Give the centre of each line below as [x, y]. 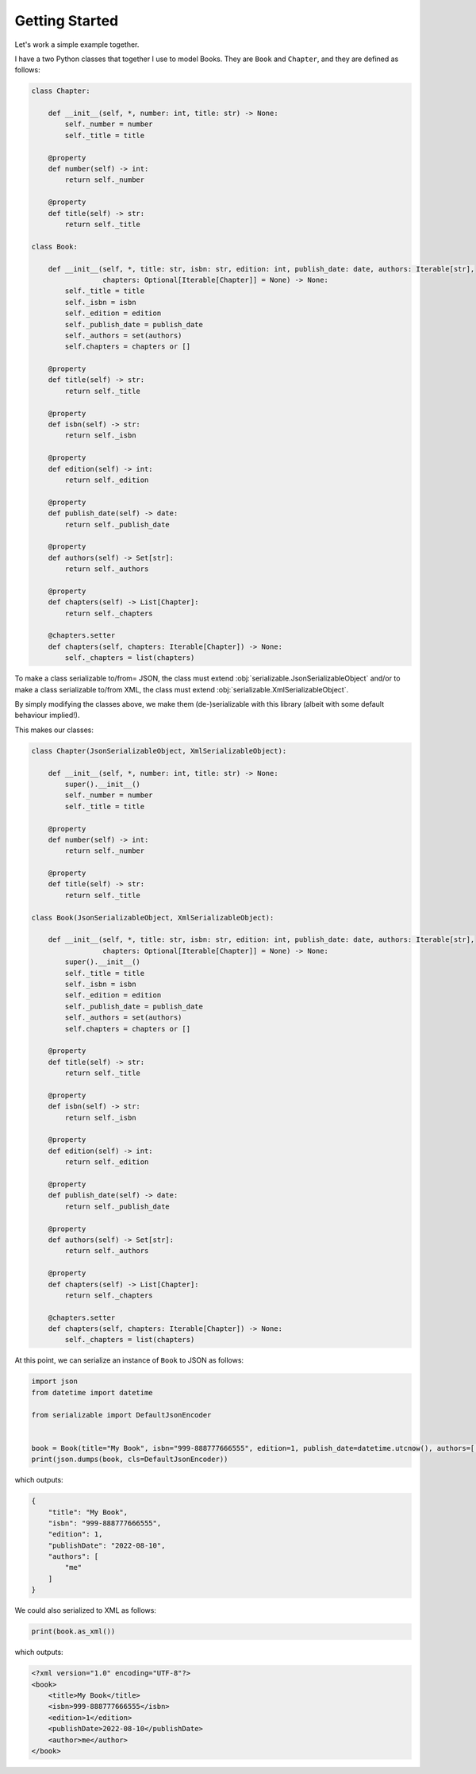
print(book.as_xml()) [73, 1631]
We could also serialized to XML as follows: [85, 1610]
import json [55, 1381]
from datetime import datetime [92, 1392]
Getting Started [67, 21]
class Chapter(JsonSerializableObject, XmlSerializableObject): [159, 751]
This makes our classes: [54, 730]
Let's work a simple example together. [77, 44]
